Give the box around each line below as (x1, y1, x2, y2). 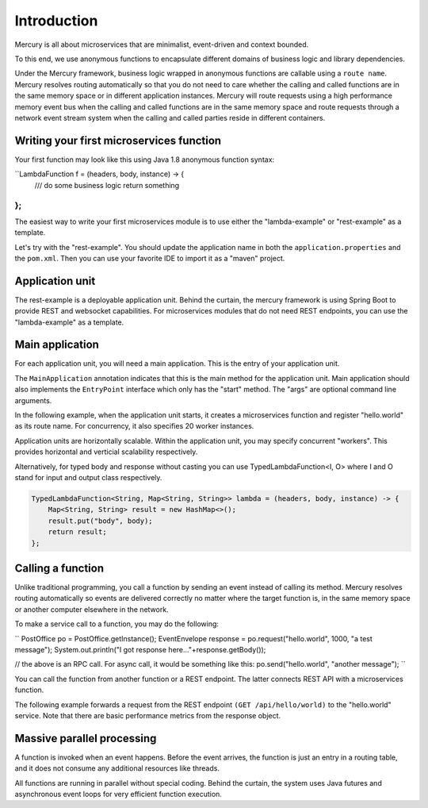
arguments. (14, 395, 52, 405)
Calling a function (14, 561, 105, 575)
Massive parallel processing (14, 731, 157, 745)
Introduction (14, 12, 98, 29)
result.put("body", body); (48, 516, 154, 525)
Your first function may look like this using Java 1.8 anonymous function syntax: (14, 155, 275, 164)
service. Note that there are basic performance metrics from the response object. (14, 710, 281, 720)
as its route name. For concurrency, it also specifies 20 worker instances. (14, 421, 254, 431)
